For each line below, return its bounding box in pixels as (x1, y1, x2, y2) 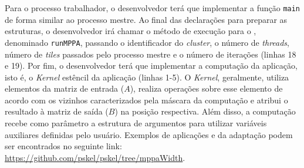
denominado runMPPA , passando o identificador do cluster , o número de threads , (5, 36, 289, 48)
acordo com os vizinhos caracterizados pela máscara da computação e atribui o (5, 93, 288, 106)
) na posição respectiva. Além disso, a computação (114, 105, 296, 117)
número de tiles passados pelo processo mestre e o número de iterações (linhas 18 (5, 48, 296, 60)
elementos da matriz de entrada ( (5, 82, 124, 95)
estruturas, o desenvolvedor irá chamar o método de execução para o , (5, 25, 256, 37)
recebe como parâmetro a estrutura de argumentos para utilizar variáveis (5, 117, 267, 129)
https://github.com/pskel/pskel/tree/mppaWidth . (5, 151, 185, 163)
